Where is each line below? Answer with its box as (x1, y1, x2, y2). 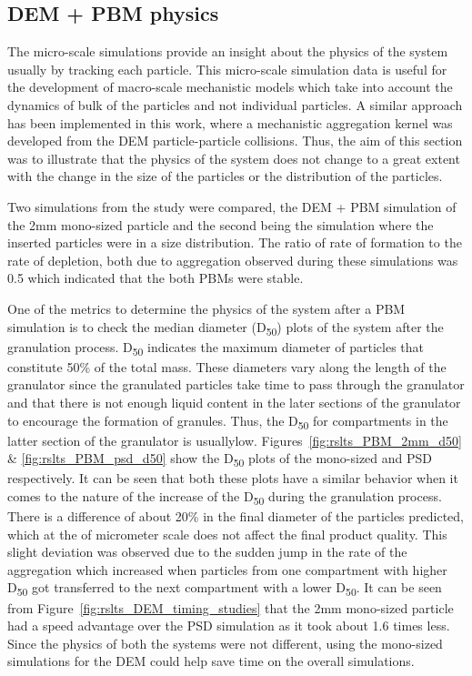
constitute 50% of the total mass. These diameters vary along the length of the (7, 357, 447, 376)
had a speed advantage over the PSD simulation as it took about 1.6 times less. (7, 616, 450, 635)
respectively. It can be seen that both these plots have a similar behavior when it (7, 469, 458, 488)
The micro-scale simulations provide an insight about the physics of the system (7, 42, 448, 61)
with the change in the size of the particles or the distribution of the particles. (7, 166, 443, 186)
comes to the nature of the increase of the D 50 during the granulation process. (7, 486, 442, 508)
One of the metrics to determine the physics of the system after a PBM (7, 298, 406, 318)
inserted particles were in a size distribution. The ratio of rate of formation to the (7, 233, 462, 252)
